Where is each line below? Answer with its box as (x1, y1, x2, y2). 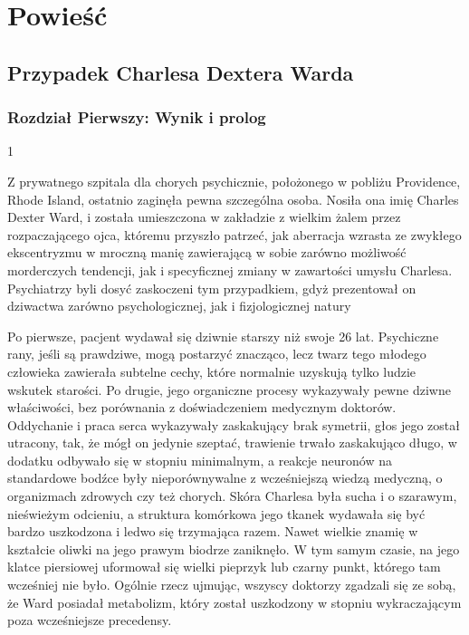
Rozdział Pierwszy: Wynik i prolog (7, 106, 266, 129)
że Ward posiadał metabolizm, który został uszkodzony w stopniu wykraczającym (7, 592, 462, 611)
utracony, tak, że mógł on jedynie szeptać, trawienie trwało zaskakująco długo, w (7, 433, 457, 452)
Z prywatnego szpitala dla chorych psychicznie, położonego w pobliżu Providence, (7, 171, 461, 190)
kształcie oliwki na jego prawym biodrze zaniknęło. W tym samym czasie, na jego (7, 539, 460, 558)
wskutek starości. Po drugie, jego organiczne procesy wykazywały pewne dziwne (7, 380, 451, 399)
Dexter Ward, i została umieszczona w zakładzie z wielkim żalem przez (7, 207, 401, 226)
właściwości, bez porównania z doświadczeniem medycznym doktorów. (7, 398, 397, 417)
